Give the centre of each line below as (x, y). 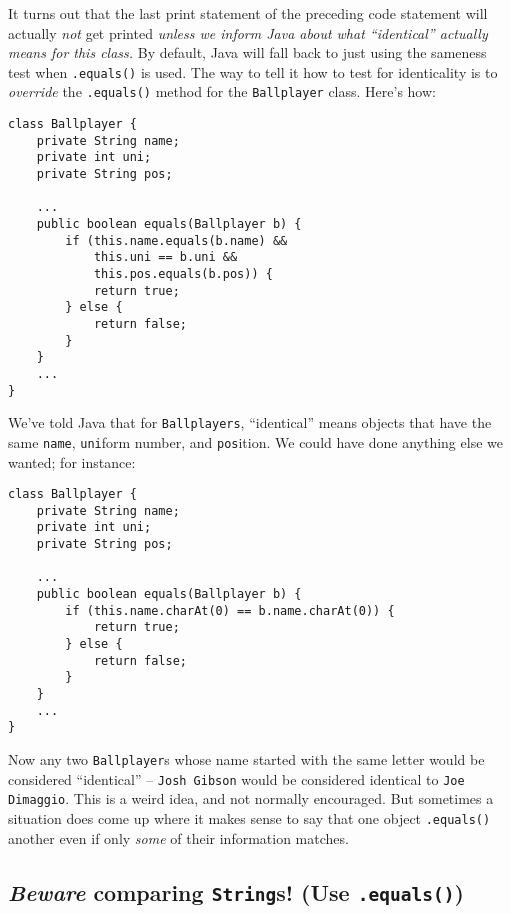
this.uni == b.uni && (165, 257)
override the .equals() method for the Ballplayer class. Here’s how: (222, 91)
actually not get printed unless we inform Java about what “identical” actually (248, 32)
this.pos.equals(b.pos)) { (183, 274)
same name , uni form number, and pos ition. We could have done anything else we (255, 441)
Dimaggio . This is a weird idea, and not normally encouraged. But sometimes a (251, 798)
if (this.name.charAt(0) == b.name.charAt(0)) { (230, 610)
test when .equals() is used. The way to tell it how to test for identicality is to (253, 71)
